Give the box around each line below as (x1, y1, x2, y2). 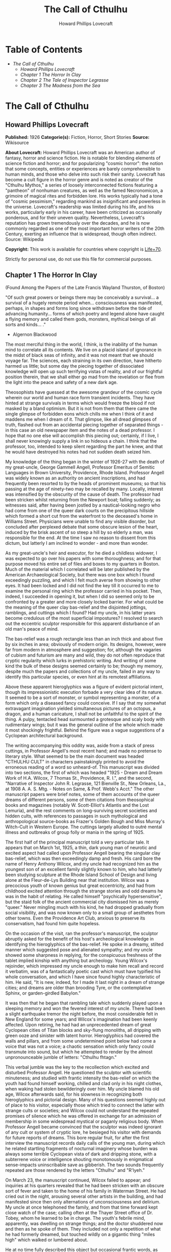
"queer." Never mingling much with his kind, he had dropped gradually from (5, 904, 164, 910)
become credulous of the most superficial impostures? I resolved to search (5, 615, 163, 621)
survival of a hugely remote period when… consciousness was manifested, (5, 300, 163, 306)
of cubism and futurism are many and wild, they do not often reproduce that (5, 652, 165, 658)
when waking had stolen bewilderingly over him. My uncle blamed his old (5, 1086, 159, 1092)
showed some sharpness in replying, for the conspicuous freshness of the (5, 952, 162, 958)
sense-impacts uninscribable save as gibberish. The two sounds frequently (5, 1162, 164, 1168)
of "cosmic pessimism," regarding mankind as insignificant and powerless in (5, 198, 166, 204)
